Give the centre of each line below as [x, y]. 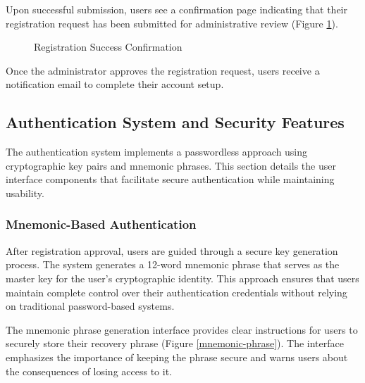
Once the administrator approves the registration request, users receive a [163, 70]
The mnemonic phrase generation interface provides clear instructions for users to [182, 329]
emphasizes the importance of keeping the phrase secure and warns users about [177, 357]
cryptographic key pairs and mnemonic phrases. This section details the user [171, 165]
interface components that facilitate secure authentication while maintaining [170, 179]
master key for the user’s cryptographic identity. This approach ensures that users [182, 278]
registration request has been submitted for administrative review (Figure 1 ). [172, 23]
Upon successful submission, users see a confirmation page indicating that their [177, 9]
